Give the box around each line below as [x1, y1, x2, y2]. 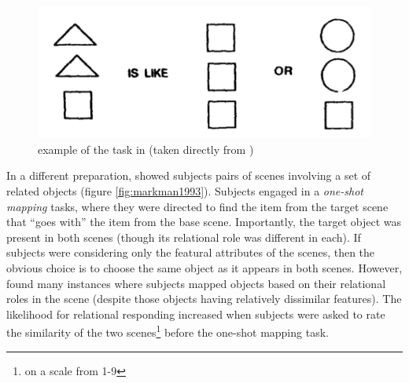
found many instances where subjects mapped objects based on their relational [6, 275, 386, 291]
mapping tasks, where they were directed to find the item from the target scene [6, 198, 389, 214]
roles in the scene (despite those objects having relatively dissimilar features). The [6, 290, 402, 307]
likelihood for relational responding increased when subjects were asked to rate [6, 305, 385, 322]
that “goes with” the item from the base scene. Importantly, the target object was [6, 213, 402, 230]
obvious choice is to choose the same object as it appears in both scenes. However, [6, 260, 403, 276]
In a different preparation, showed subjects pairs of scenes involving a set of [6, 167, 371, 184]
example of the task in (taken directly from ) [38, 140, 254, 157]
